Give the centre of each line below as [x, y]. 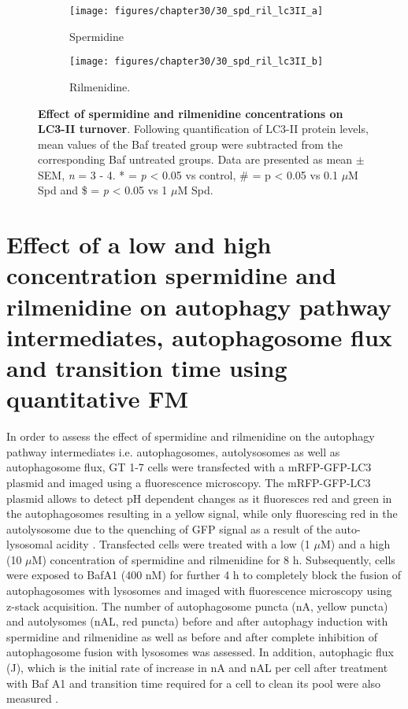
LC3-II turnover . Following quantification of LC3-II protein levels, [203, 129]
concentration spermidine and [171, 275]
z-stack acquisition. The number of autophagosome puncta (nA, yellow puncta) [197, 606]
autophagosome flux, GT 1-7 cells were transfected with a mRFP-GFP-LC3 [189, 467]
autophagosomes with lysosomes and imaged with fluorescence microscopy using [199, 591]
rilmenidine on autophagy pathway [199, 306]
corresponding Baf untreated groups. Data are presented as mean [195, 159]
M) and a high [355, 544]
